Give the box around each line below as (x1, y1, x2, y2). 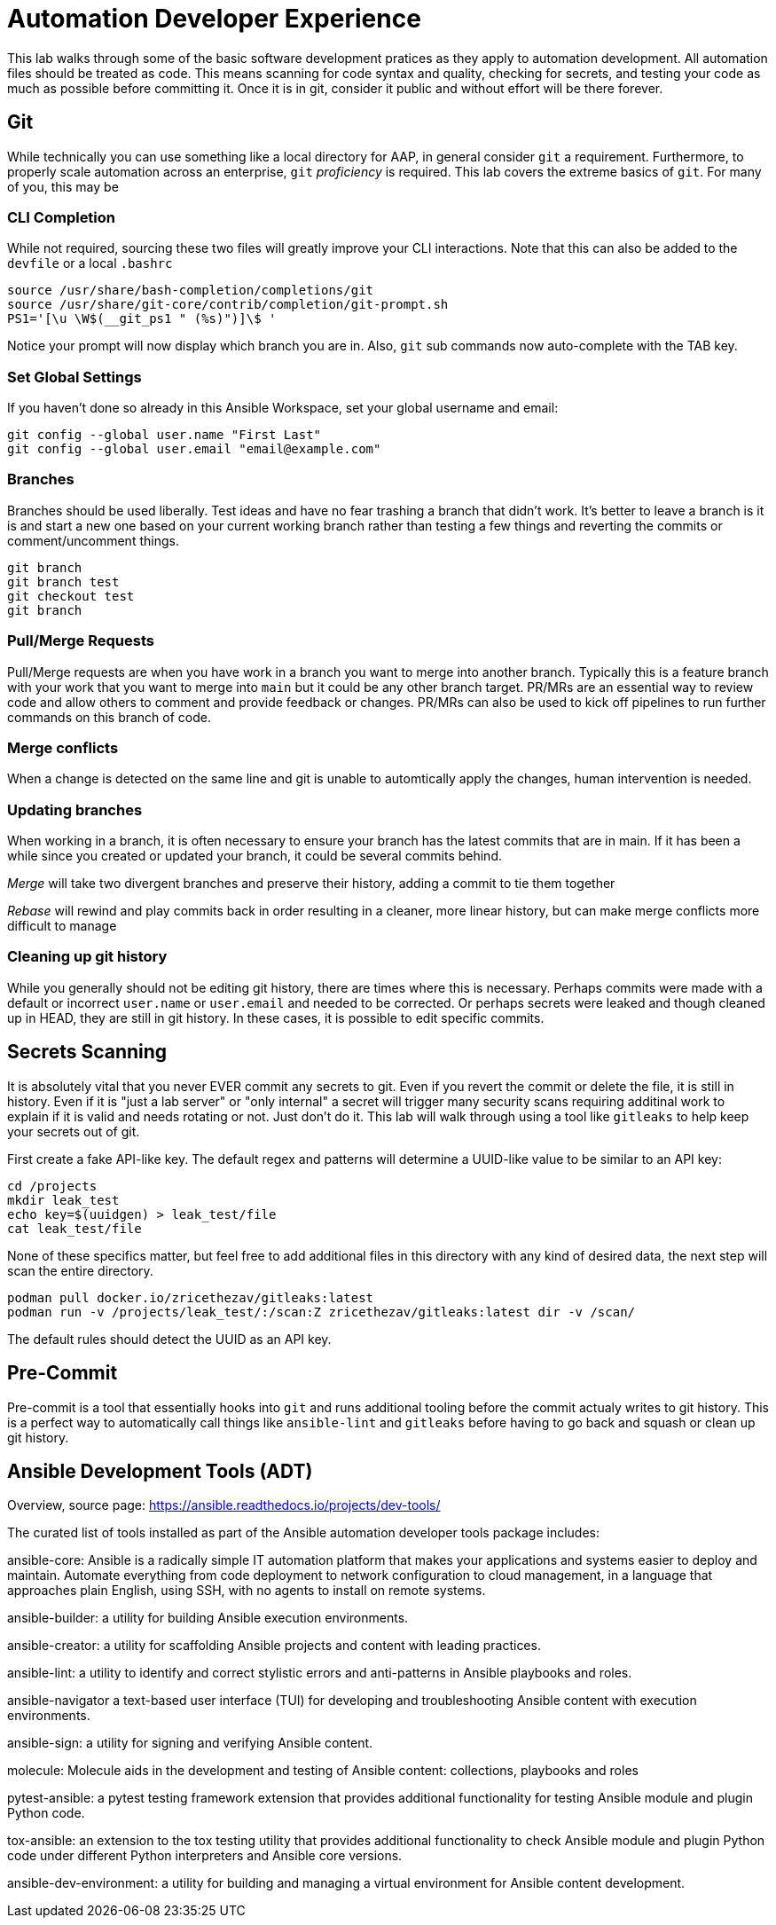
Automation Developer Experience (7, 4, 421, 34)
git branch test (7, 574, 120, 589)
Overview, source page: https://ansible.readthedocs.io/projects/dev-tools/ (7, 1497, 441, 1513)
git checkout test (7, 588, 135, 603)
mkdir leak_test (7, 1192, 120, 1207)
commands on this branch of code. (7, 709, 211, 725)
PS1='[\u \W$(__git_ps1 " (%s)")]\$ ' (7, 311, 277, 326)
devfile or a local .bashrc (7, 255, 173, 271)
